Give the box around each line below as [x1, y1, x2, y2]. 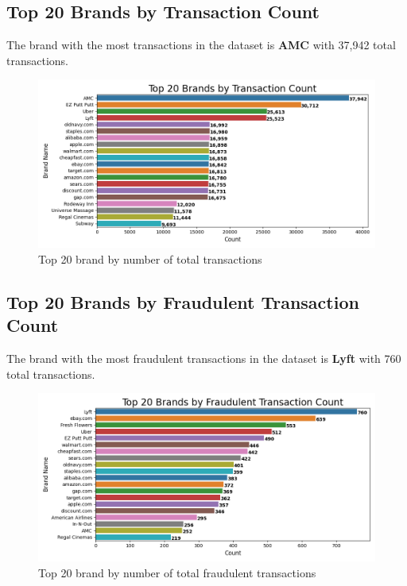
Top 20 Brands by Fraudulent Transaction [6, 289, 359, 314]
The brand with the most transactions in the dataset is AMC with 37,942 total [6, 37, 396, 53]
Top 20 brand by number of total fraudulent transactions [38, 564, 316, 580]
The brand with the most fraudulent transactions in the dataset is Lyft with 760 [6, 350, 401, 367]
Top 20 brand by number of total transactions [38, 250, 262, 267]
